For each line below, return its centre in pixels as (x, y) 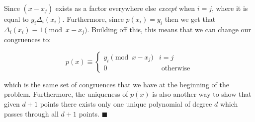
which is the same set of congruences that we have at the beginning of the (117, 84)
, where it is (230, 8)
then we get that (190, 19)
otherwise (176, 68)
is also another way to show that (202, 94)
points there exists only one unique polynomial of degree (126, 104)
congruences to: (28, 39)
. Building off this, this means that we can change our (169, 29)
